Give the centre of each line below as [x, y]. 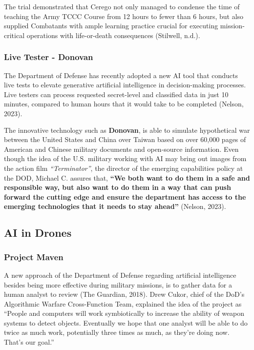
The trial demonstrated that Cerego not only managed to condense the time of [122, 6]
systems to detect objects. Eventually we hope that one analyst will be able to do [126, 322]
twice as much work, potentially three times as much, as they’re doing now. [117, 332]
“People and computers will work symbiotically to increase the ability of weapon [124, 313]
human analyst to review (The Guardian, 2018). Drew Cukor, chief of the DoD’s [124, 294]
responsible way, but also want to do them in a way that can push [117, 187]
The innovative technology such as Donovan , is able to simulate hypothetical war [127, 130]
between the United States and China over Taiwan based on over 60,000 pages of [125, 139]
